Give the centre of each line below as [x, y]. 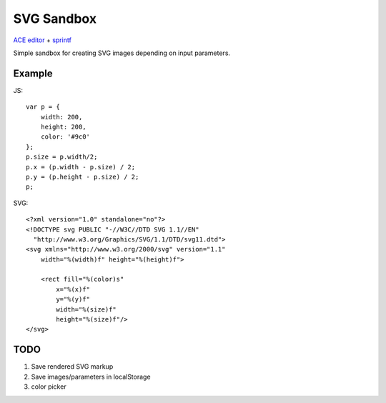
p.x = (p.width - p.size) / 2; [81, 167]
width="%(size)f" [86, 309]
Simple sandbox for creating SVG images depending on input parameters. [122, 53]
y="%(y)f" [73, 299]
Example [33, 73]
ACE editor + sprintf [42, 40]
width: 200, [61, 117]
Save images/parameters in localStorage [91, 377]
